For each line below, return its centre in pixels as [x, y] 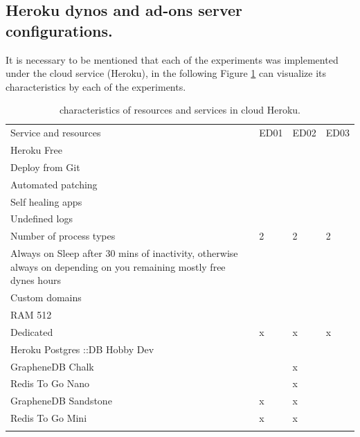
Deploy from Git [45, 167]
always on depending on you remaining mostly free [118, 266]
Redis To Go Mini [49, 418]
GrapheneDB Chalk [52, 366]
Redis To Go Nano [50, 383]
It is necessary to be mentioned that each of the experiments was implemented [172, 59]
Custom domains [46, 297]
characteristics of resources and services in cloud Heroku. [180, 110]
